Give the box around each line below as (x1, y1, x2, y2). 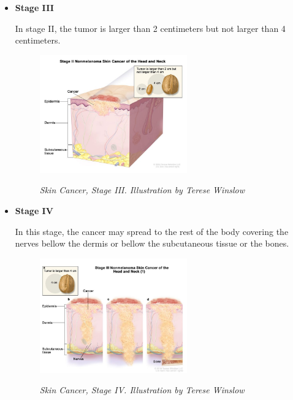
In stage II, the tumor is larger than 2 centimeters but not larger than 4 (15, 21, 286, 34)
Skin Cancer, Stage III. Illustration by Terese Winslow (39, 183, 245, 196)
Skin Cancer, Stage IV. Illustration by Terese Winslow (39, 383, 245, 396)
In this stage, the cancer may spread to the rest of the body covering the (15, 225, 289, 237)
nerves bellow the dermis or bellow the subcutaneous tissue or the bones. (15, 237, 289, 250)
